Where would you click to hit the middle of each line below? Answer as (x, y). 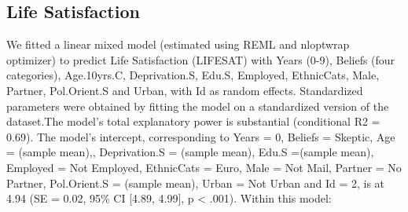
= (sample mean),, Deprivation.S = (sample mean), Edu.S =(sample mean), (190, 152)
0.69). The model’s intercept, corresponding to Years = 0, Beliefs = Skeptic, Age (201, 136)
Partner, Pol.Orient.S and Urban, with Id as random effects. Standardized (185, 90)
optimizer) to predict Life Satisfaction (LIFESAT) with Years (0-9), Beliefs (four (201, 59)
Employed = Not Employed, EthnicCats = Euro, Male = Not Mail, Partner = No (204, 167)
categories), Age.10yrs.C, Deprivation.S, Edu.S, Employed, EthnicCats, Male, (193, 75)
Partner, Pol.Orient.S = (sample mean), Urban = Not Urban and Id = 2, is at (196, 183)
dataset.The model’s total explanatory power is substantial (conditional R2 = (193, 121)
